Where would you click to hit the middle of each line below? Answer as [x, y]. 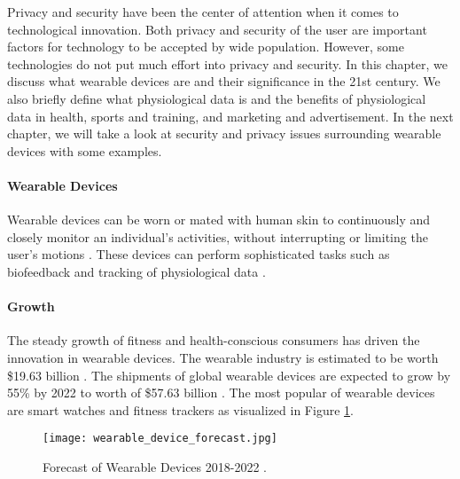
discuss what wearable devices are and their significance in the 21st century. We [224, 81]
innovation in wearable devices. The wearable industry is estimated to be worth [223, 357]
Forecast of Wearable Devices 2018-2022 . [155, 466]
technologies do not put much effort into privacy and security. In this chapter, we [227, 63]
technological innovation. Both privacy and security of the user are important [217, 29]
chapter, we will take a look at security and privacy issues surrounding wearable [224, 133]
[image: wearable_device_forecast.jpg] [160, 439]
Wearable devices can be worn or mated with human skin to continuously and [219, 220]
